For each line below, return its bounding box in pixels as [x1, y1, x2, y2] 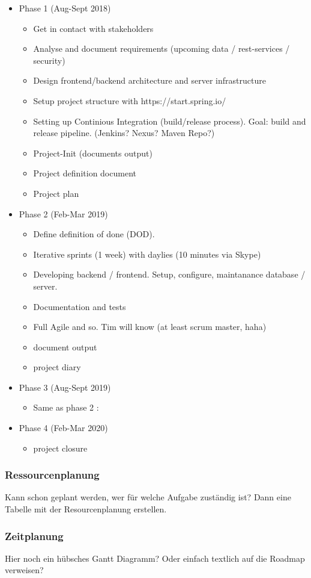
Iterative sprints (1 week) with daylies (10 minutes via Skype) [33, 247, 261, 260]
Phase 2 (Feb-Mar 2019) [19, 207, 108, 220]
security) [33, 54, 65, 66]
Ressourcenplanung [5, 467, 100, 482]
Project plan [33, 187, 79, 199]
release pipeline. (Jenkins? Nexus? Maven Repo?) [33, 126, 215, 139]
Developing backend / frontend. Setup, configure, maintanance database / [33, 268, 306, 281]
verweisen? [5, 564, 44, 576]
